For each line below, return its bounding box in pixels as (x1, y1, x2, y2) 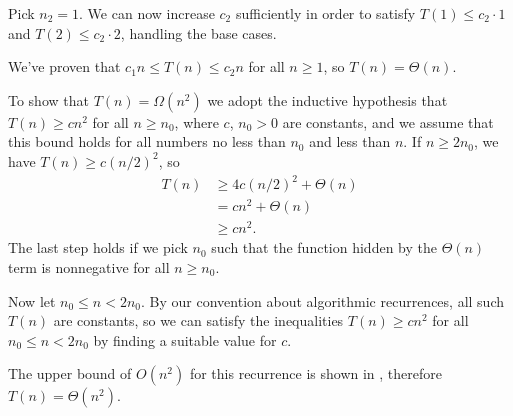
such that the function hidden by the (211, 237, 437, 258)
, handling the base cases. (120, 22, 277, 43)
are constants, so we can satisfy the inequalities (53, 310, 344, 331)
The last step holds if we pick (8, 237, 188, 258)
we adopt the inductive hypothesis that (207, 89, 448, 110)
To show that (8, 89, 89, 110)
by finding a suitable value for (93, 329, 277, 350)
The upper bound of (8, 363, 132, 384)
